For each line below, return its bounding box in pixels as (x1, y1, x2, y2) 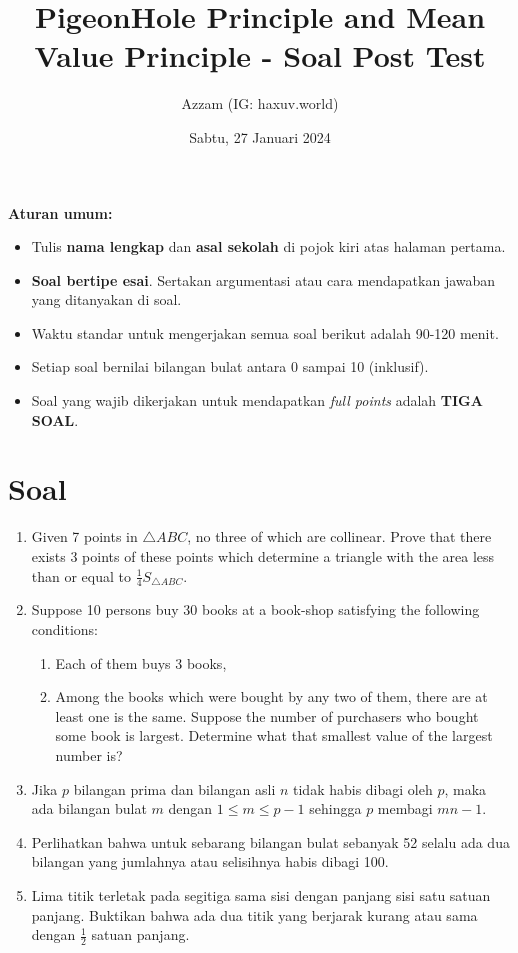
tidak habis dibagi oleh (293, 778, 433, 799)
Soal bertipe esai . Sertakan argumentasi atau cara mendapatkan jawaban (31, 269, 496, 290)
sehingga (309, 798, 362, 819)
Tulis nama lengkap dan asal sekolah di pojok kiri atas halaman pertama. (31, 236, 506, 257)
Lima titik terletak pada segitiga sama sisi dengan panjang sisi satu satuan (31, 884, 491, 905)
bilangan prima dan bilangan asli (73, 778, 276, 799)
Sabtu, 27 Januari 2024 (189, 126, 331, 147)
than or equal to (31, 565, 132, 586)
